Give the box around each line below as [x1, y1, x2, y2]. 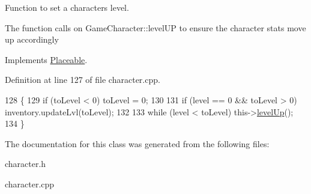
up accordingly [5, 33, 59, 46]
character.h [5, 157, 46, 170]
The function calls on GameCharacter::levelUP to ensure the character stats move [5, 21, 306, 34]
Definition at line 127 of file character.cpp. [5, 73, 160, 86]
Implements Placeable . [5, 53, 88, 65]
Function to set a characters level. [5, 1, 129, 13]
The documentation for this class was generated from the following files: [5, 137, 270, 150]
